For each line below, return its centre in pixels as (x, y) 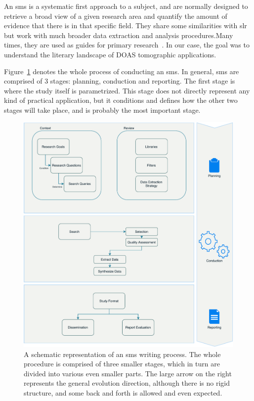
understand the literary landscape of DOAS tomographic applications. (110, 54)
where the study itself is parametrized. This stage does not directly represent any (127, 90)
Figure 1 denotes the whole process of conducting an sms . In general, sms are (122, 71)
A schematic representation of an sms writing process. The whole (122, 354)
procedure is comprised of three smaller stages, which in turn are (122, 364)
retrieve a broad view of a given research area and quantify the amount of (116, 16)
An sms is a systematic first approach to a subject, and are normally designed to (126, 6)
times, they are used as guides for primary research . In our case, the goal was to (127, 45)
